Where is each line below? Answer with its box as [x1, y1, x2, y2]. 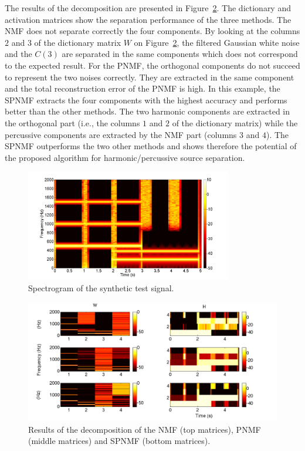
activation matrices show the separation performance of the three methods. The [5, 13, 292, 25]
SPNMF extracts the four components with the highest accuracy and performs [5, 93, 287, 106]
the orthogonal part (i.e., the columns [5, 116, 140, 129]
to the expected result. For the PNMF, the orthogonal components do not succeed [5, 59, 300, 71]
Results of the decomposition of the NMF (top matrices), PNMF [28, 423, 261, 435]
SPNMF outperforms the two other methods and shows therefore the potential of [5, 140, 297, 152]
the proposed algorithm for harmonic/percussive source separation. [5, 151, 245, 163]
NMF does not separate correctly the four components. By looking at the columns [5, 25, 300, 37]
